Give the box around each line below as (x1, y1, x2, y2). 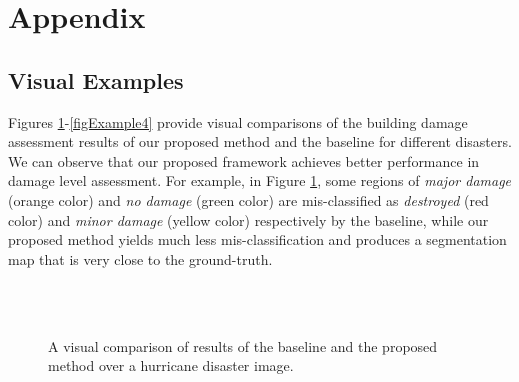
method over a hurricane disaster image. (48, 355, 294, 376)
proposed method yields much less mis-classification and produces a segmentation (8, 229, 507, 250)
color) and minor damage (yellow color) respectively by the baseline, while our (8, 209, 489, 230)
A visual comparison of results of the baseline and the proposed (48, 335, 438, 356)
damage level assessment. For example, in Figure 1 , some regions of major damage (8, 170, 512, 191)
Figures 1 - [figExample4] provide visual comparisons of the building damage (8, 111, 468, 132)
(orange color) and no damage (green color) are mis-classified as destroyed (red (8, 189, 489, 210)
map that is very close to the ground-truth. (8, 248, 273, 269)
